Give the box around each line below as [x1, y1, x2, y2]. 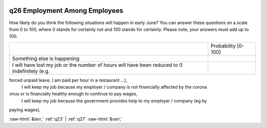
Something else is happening [12, 55, 80, 62]
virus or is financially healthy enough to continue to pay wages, [9, 91, 138, 97]
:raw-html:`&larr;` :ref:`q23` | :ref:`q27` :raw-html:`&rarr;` [9, 116, 123, 122]
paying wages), [9, 107, 41, 113]
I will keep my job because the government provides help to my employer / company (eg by [21, 97, 207, 103]
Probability [210, 42, 236, 49]
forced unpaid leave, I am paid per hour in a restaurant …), [9, 77, 128, 83]
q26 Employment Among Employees [9, 6, 123, 15]
